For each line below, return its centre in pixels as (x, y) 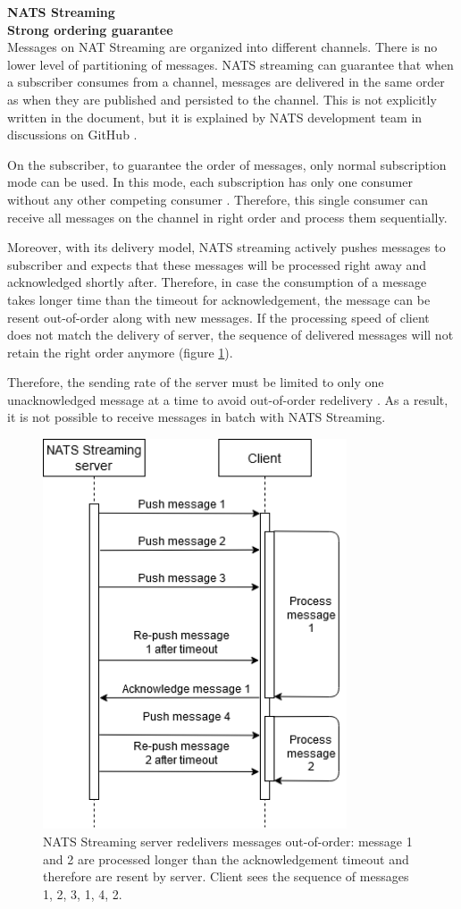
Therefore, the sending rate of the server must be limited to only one (196, 382)
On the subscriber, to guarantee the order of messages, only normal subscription (227, 164)
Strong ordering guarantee (90, 29)
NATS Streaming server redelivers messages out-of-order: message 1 (228, 841)
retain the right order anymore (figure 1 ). (120, 352)
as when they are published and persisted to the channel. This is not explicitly (222, 99)
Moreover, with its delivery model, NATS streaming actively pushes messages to (226, 247)
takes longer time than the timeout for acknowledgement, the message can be (219, 299)
